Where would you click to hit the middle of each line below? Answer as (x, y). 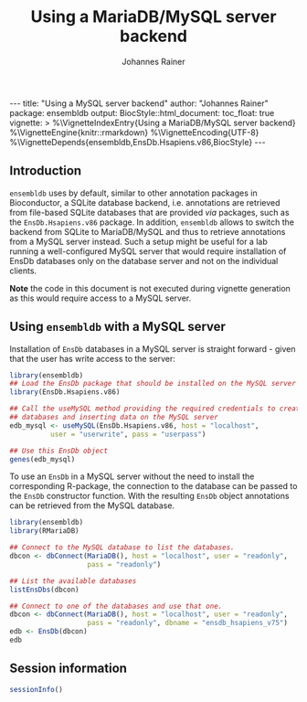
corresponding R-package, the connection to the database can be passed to (153, 486)
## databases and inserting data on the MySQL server (114, 418)
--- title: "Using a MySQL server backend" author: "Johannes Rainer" (139, 103)
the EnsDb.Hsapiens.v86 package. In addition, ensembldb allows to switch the (152, 222)
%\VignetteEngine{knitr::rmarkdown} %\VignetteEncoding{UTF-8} (134, 132)
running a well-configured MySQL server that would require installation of (148, 251)
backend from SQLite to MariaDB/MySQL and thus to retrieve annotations (148, 231)
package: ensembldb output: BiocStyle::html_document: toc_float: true (142, 112)
